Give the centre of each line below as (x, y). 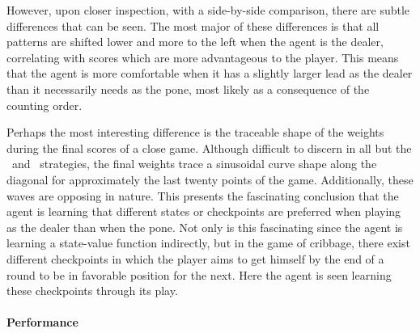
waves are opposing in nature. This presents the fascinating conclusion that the (203, 195)
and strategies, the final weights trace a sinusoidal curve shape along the (194, 164)
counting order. (45, 105)
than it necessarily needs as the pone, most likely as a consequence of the (188, 89)
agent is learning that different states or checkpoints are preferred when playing (204, 211)
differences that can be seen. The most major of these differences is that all (193, 25)
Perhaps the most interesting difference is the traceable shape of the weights (195, 132)
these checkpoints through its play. (92, 291)
